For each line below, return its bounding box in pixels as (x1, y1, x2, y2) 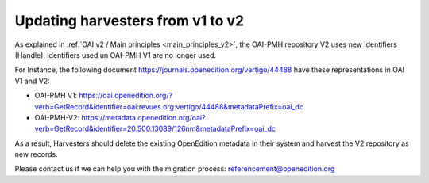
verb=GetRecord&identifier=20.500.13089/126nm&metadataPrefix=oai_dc (34, 124, 276, 134)
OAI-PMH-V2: (34, 112, 80, 122)
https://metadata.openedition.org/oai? (80, 112, 206, 122)
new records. (14, 150, 59, 159)
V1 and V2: (14, 76, 51, 86)
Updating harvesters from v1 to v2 (14, 12, 245, 29)
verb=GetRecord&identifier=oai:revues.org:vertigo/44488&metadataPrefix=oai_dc (34, 101, 303, 111)
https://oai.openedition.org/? (79, 91, 173, 101)
